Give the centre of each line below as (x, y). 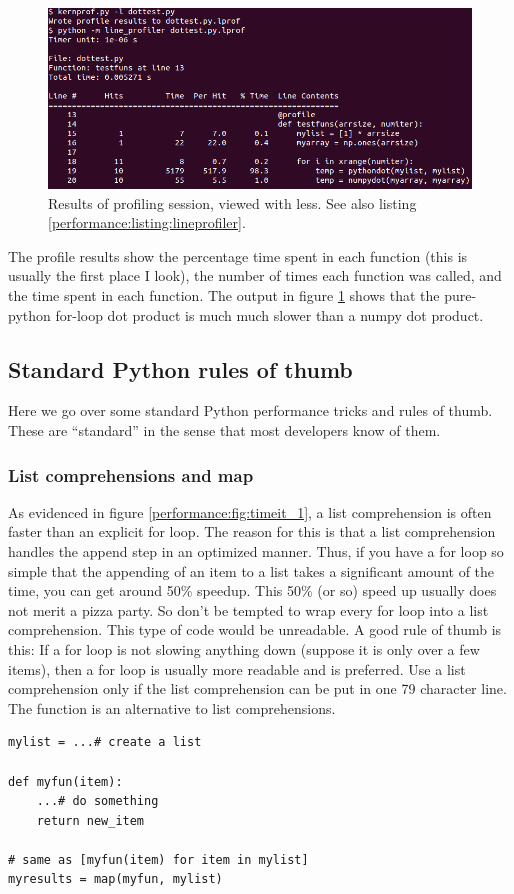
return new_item (90, 820)
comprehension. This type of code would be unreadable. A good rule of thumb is (255, 629)
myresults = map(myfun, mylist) (115, 879)
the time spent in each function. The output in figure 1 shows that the (224, 295)
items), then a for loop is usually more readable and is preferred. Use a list (237, 668)
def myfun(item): (65, 781)
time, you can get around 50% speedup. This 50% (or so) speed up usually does (252, 590)
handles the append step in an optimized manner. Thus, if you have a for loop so (256, 550)
